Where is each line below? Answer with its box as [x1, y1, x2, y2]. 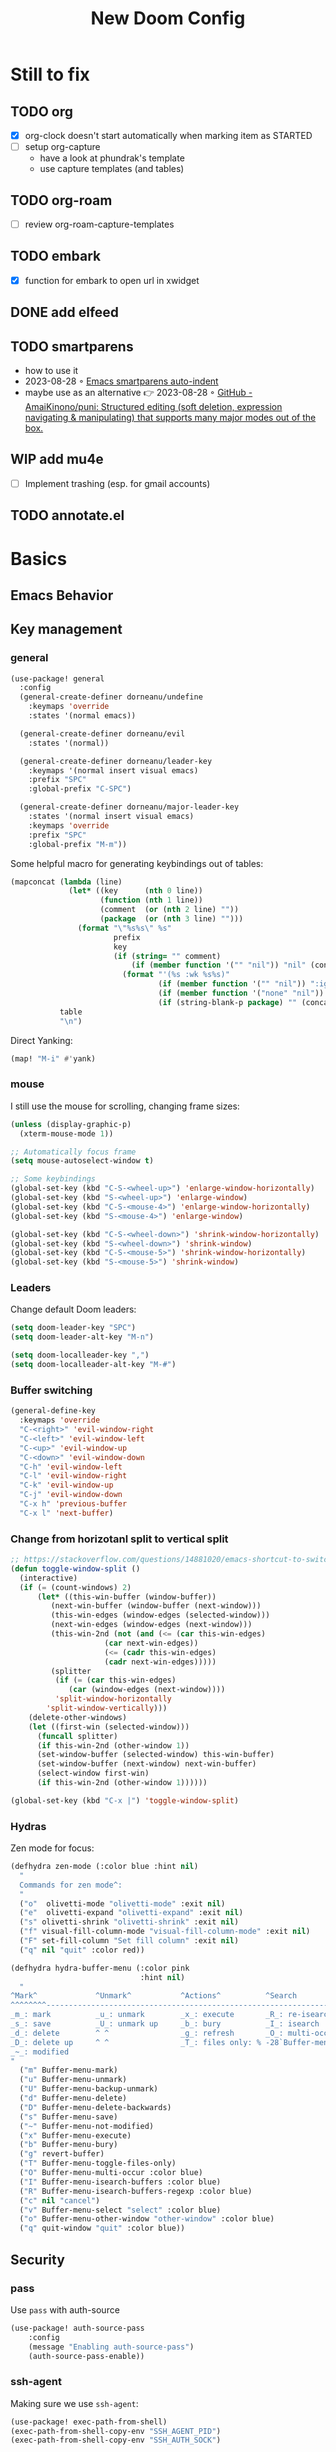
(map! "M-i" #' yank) [10, 1053, 97, 1064]
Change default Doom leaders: [10, 1303, 137, 1316]
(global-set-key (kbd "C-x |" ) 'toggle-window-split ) [10, 1795, 240, 1806]
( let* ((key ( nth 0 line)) [68, 886, 203, 896]
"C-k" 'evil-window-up [19, 1480, 114, 1491]
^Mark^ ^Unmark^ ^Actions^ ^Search [10, 1991, 298, 2001]
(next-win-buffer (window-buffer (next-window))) [50, 1601, 262, 1611]
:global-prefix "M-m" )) [28, 839, 128, 849]
